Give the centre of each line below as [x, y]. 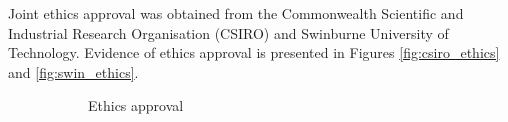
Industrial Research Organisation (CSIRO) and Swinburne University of [228, 32]
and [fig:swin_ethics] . [73, 71]
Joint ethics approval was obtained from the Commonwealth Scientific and [236, 13]
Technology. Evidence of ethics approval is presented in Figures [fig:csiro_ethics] [254, 52]
